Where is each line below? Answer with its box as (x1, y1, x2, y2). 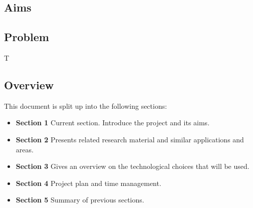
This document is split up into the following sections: (4, 100, 167, 111)
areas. (16, 144, 34, 154)
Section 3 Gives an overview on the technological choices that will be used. (16, 161, 249, 171)
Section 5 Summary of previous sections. (16, 194, 144, 205)
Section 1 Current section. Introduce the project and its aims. (16, 117, 210, 128)
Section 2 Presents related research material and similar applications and (16, 134, 244, 144)
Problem (4, 29, 49, 45)
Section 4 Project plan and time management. (16, 177, 161, 188)
